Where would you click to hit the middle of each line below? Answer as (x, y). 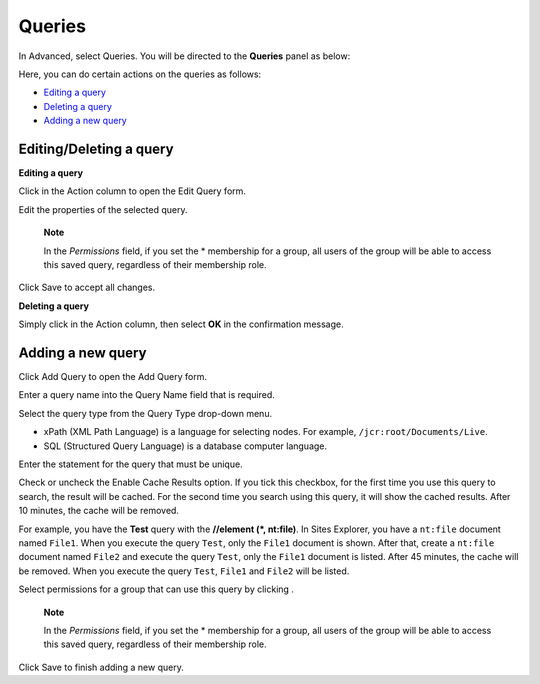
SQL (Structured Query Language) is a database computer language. (185, 446)
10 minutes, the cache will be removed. (99, 511)
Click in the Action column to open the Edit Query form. (132, 191)
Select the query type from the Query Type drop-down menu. (145, 413)
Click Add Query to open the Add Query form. (113, 377)
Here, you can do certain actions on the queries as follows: (140, 74)
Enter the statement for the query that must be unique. (131, 464)
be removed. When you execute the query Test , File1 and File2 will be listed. (184, 571)
